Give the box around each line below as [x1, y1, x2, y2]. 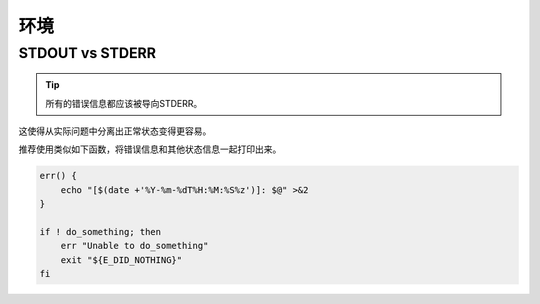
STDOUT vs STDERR [18, 44, 157, 62]
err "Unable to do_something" [60, 240, 209, 252]
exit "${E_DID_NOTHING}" [60, 254, 183, 265]
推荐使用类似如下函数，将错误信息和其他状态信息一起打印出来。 [18, 143, 282, 155]
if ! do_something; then [39, 226, 162, 237]
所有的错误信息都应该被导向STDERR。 [45, 97, 203, 109]
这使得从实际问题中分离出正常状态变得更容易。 [18, 125, 212, 137]
